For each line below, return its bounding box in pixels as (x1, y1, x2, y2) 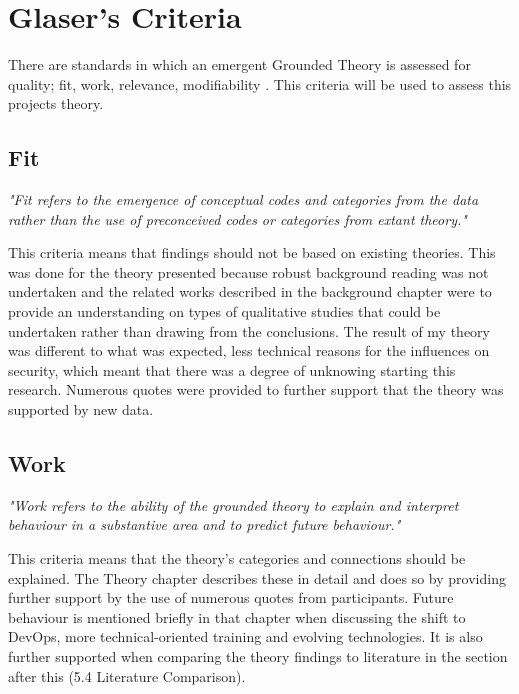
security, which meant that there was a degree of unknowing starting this (8, 359, 456, 380)
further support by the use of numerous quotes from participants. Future (8, 587, 454, 608)
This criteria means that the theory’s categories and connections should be (8, 548, 466, 569)
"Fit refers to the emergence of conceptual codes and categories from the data (8, 189, 479, 210)
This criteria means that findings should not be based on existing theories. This (8, 242, 496, 263)
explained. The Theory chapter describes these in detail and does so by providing (8, 567, 506, 588)
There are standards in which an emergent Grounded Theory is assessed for (8, 54, 471, 75)
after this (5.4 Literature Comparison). (8, 665, 246, 686)
